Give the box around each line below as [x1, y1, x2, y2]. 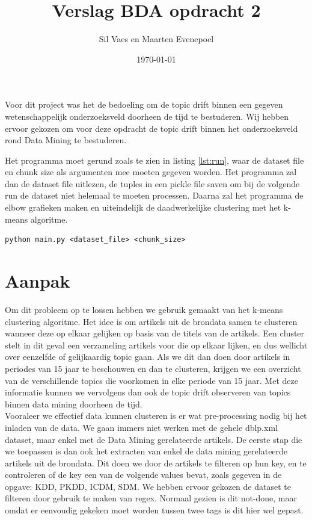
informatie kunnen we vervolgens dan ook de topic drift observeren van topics [5, 386, 291, 398]
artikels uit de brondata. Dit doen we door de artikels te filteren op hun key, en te [5, 456, 307, 469]
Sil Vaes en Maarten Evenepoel [99, 32, 214, 45]
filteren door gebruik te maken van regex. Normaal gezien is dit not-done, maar [5, 492, 298, 504]
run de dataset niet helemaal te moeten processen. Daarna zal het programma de [5, 189, 304, 202]
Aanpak [5, 268, 70, 293]
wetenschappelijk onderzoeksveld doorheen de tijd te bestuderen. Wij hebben [5, 110, 289, 122]
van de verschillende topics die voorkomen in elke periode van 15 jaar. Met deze [5, 374, 298, 386]
